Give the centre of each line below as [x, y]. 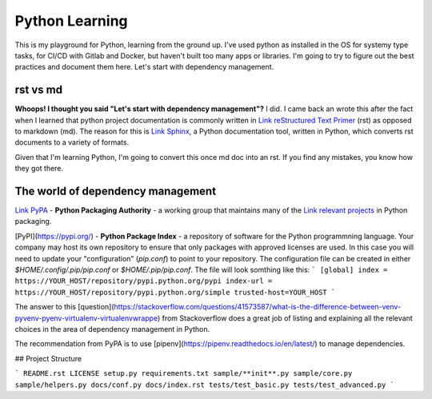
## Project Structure [48, 358]
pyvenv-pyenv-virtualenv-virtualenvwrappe [86, 318]
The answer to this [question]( [65, 307]
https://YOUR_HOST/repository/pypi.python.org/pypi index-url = [144, 281]
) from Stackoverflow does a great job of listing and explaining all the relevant [285, 318]
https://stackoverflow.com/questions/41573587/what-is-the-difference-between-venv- [258, 307]
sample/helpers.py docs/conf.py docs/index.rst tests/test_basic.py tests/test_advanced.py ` [205, 385]
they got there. [39, 169]
